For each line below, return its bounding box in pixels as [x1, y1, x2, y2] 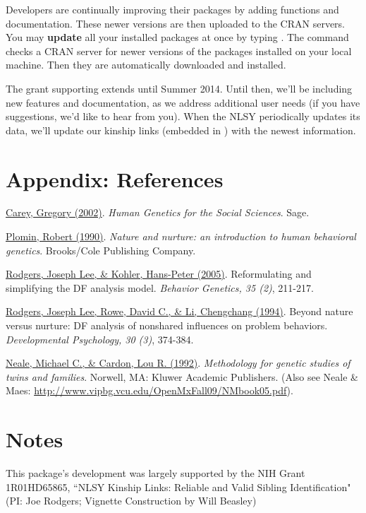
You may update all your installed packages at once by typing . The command [6, 30, 349, 45]
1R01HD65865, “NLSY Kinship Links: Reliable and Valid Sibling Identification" [6, 479, 351, 494]
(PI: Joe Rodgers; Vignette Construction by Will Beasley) [6, 493, 257, 508]
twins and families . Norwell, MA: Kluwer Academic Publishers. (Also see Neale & [6, 369, 358, 384]
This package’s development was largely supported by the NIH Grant [6, 466, 305, 480]
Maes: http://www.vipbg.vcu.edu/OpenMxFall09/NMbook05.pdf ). [6, 383, 293, 398]
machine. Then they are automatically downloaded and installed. [6, 57, 286, 72]
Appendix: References [6, 164, 224, 193]
